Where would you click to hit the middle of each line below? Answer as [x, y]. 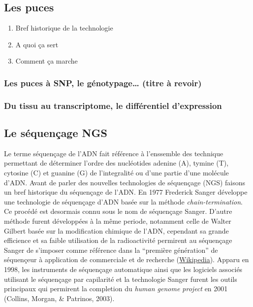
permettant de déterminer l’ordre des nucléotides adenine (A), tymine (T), [116, 163]
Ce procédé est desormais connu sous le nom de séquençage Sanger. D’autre [118, 211]
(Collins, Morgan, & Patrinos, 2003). [59, 298]
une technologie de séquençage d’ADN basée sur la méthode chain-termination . [123, 201]
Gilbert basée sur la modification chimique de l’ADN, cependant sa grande [116, 230]
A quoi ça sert [37, 44]
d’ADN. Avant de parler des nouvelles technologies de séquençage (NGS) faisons [125, 182]
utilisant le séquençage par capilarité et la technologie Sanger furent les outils [121, 279]
